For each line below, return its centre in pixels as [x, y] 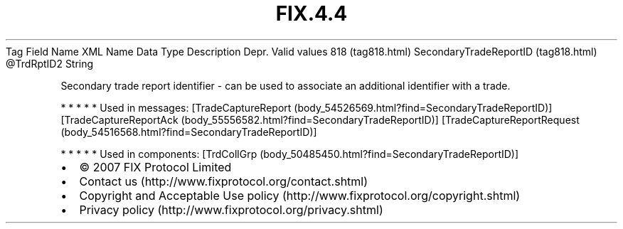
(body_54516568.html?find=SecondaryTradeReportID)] [189, 132]
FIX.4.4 [311, 14]
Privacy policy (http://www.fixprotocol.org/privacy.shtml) [231, 209]
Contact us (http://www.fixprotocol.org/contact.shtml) [224, 181]
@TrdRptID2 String [50, 63]
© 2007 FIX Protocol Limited [155, 167]
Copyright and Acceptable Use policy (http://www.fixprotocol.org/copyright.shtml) [300, 195]
